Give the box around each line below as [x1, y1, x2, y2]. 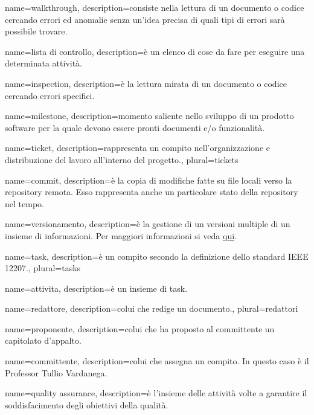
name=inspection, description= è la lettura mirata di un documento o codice [5, 77, 287, 89]
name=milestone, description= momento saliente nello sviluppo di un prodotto [5, 109, 294, 122]
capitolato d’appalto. [5, 334, 82, 347]
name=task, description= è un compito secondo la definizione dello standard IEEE [5, 249, 309, 262]
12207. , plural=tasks [5, 262, 81, 274]
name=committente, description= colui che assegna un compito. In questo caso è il [5, 355, 309, 367]
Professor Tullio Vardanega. [5, 366, 107, 379]
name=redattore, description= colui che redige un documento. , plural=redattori [5, 302, 298, 315]
